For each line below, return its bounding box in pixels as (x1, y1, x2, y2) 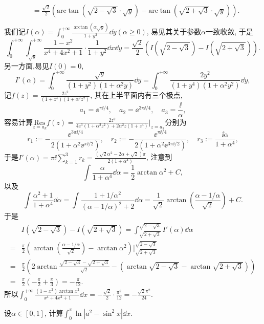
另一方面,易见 (4, 60, 49, 71)
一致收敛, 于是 (206, 26, 253, 37)
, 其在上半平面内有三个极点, (90, 90, 183, 100)
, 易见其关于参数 (146, 26, 202, 37)
